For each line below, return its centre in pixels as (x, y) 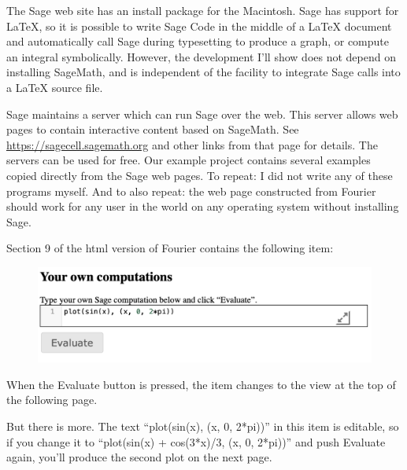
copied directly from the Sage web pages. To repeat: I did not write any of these (200, 175)
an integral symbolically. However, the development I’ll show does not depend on (201, 56)
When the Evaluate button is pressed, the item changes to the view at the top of (201, 384)
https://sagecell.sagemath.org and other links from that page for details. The (192, 144)
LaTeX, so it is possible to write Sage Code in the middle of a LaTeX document (199, 26)
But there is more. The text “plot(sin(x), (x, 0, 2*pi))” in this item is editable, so (203, 426)
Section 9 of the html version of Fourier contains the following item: (170, 248)
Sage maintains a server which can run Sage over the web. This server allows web (202, 114)
